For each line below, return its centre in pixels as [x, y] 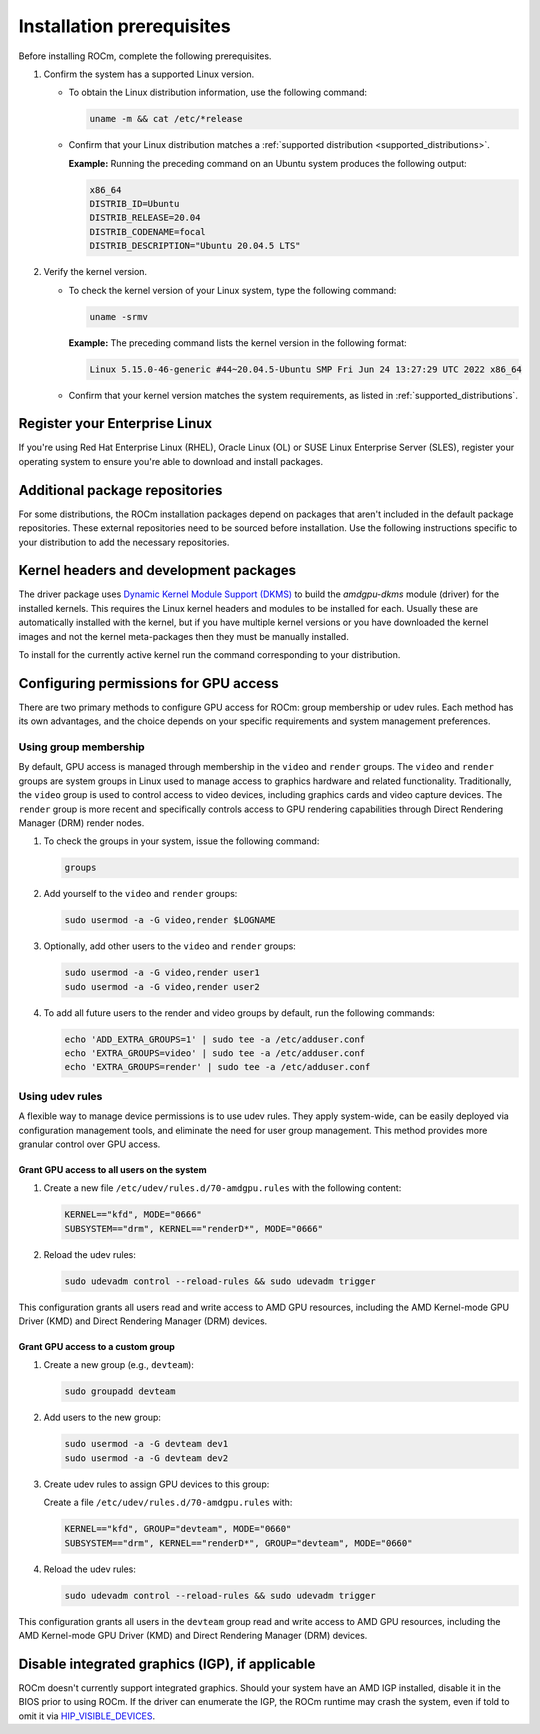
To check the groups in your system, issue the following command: [181, 841]
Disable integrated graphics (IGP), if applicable [167, 1663]
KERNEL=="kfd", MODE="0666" [133, 1214]
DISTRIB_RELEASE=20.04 [145, 218]
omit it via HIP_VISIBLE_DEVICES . [87, 1716]
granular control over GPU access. [89, 1144]
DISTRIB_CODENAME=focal [148, 231]
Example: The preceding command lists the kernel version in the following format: [237, 342]
